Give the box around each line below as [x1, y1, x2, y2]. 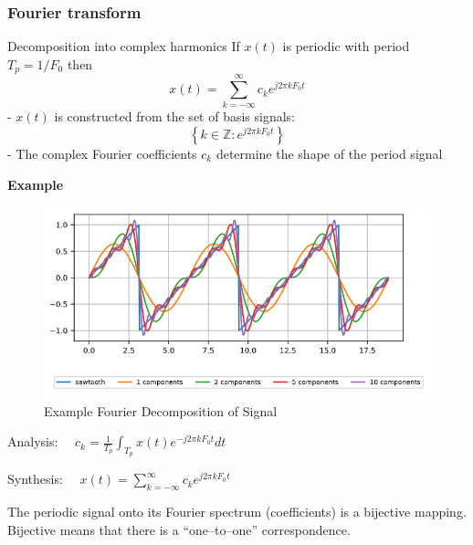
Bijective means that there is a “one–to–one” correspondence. [7, 519, 351, 539]
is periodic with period [282, 37, 410, 56]
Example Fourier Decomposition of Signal [44, 401, 278, 420]
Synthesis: [7, 469, 63, 488]
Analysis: [7, 432, 58, 451]
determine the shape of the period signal [215, 143, 443, 162]
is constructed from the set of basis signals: [54, 107, 296, 126]
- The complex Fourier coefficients [7, 143, 197, 162]
